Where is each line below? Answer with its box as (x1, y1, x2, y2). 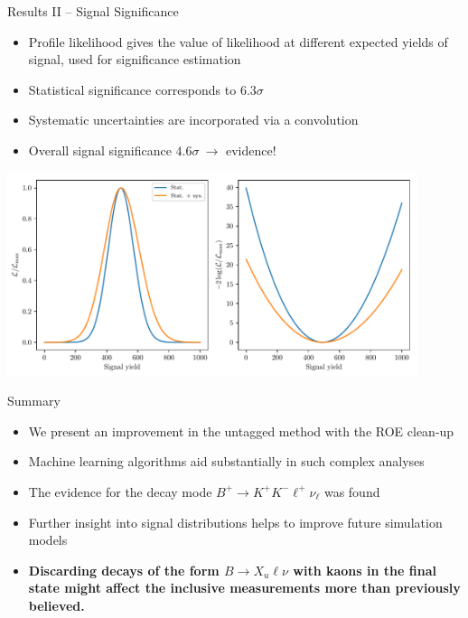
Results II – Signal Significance (7, 2, 179, 20)
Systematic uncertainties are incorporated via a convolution (28, 110, 359, 129)
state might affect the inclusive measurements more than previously (28, 578, 461, 597)
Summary (7, 391, 61, 410)
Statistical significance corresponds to (28, 80, 237, 98)
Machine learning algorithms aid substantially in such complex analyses (28, 452, 425, 471)
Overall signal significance (28, 140, 172, 159)
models (28, 530, 68, 549)
